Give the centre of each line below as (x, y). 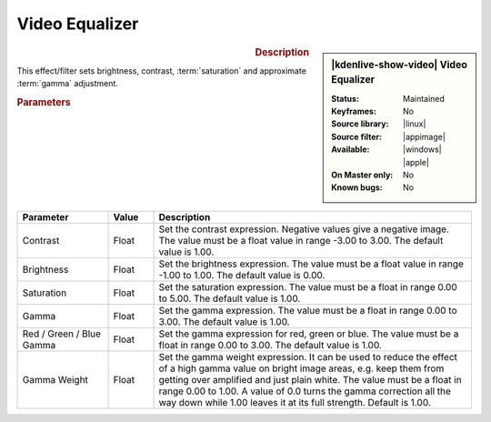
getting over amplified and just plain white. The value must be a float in (311, 379)
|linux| (415, 124)
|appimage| (424, 136)
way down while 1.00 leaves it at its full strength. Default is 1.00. (295, 402)
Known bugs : (357, 187)
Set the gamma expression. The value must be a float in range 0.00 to (308, 310)
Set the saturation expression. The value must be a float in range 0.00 (308, 286)
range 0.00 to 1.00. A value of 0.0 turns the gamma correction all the (305, 391)
